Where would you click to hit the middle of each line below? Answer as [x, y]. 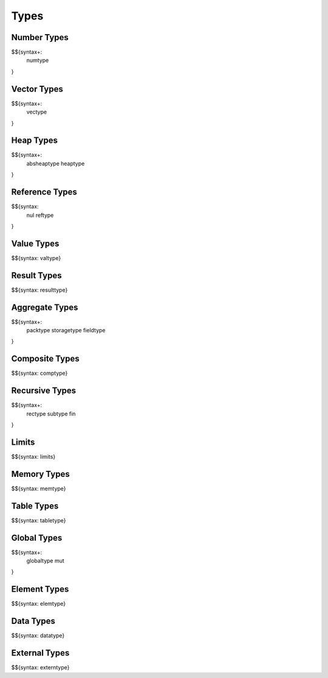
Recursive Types [44, 391]
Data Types [33, 621]
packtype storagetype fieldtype [66, 330]
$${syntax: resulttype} [39, 290]
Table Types [35, 506]
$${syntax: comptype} [39, 373]
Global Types [37, 538]
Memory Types [40, 474]
